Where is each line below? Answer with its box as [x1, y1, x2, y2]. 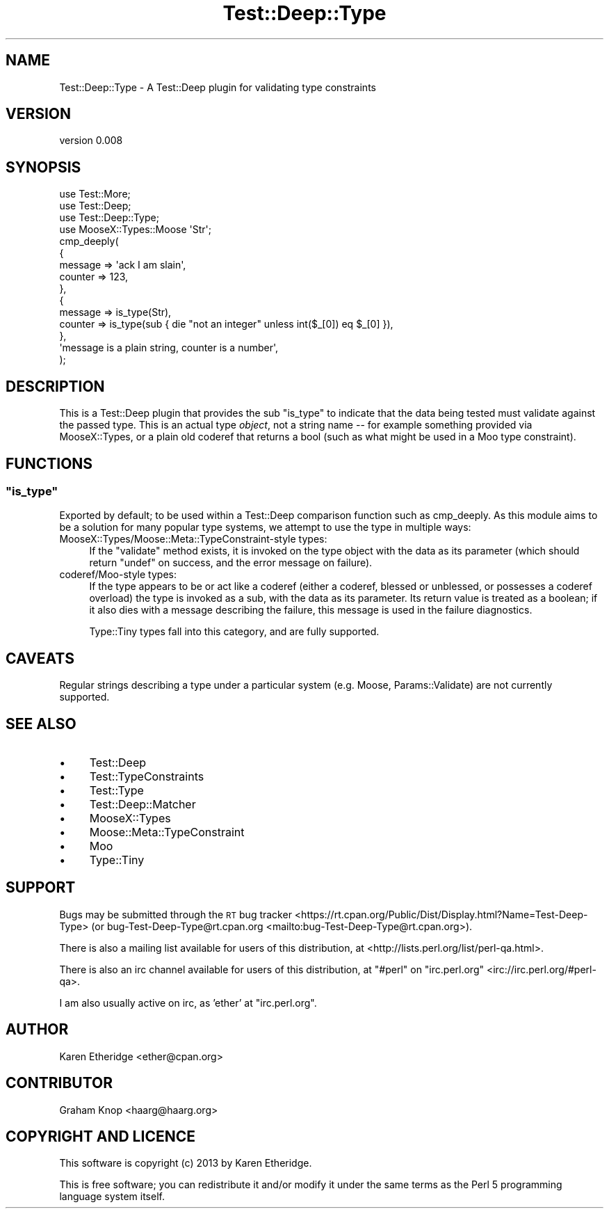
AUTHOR [6, 1021, 69, 1039]
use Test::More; [59, 188, 131, 200]
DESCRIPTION [6, 377, 105, 395]
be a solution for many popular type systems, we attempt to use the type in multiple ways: [59, 521, 471, 534]
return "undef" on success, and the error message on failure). [89, 557, 373, 569]
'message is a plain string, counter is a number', [59, 342, 279, 354]
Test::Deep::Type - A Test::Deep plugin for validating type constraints [59, 81, 376, 93]
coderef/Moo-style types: [59, 568, 177, 581]
